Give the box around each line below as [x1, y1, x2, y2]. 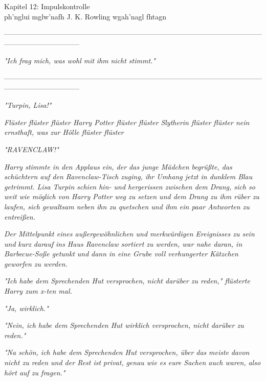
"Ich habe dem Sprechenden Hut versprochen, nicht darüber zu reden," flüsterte [4, 275, 250, 286]
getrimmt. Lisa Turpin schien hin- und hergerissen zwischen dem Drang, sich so [4, 181, 255, 192]
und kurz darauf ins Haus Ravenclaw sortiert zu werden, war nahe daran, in [4, 238, 242, 249]
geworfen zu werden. [4, 258, 68, 269]
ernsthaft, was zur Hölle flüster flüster [4, 127, 124, 137]
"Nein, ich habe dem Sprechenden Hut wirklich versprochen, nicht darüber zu [4, 320, 244, 330]
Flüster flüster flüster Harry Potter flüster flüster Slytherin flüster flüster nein [4, 116, 250, 127]
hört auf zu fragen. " [4, 367, 65, 377]
